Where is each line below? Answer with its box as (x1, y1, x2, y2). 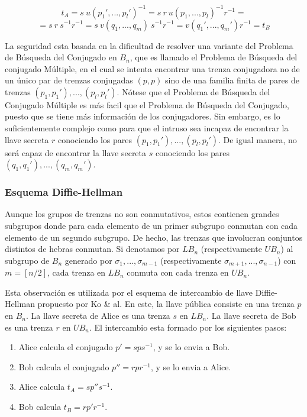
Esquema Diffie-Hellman (5, 185, 123, 199)
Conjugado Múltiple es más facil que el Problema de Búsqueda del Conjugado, (5, 98, 289, 111)
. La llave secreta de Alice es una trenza (25, 309, 170, 322)
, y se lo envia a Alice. (150, 360, 231, 373)
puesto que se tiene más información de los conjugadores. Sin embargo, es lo (5, 110, 280, 122)
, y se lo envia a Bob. (153, 341, 230, 353)
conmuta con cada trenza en (127, 266, 229, 279)
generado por (64, 254, 112, 266)
